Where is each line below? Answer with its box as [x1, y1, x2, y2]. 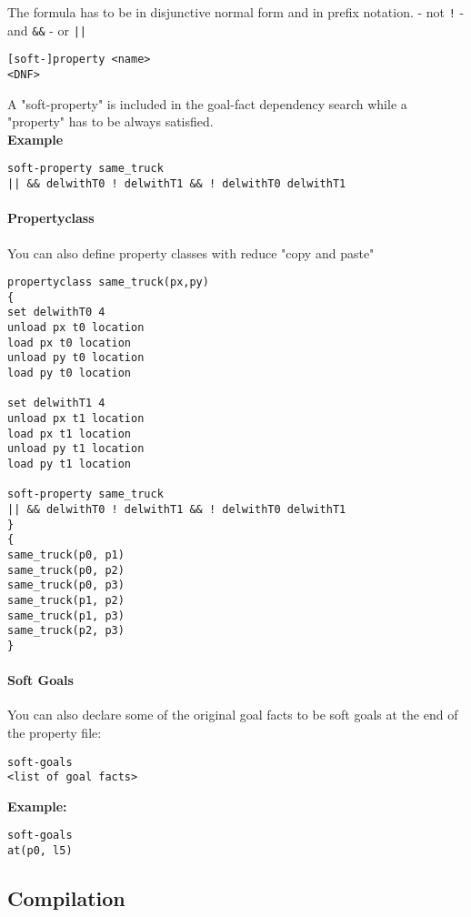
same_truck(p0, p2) [7, 563, 125, 577]
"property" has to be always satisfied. [7, 112, 214, 131]
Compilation [7, 884, 125, 912]
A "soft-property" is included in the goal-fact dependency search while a [7, 94, 407, 113]
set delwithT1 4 [7, 397, 105, 410]
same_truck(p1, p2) [7, 593, 125, 607]
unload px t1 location [7, 412, 145, 426]
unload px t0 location [7, 321, 145, 335]
